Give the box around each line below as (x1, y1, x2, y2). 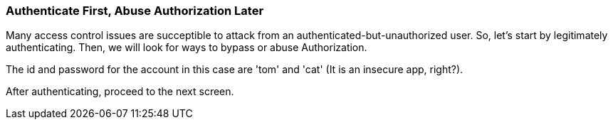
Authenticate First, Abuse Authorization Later (6, 4, 264, 18)
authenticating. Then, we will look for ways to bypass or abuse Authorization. (6, 41, 367, 54)
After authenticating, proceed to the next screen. (6, 85, 234, 98)
